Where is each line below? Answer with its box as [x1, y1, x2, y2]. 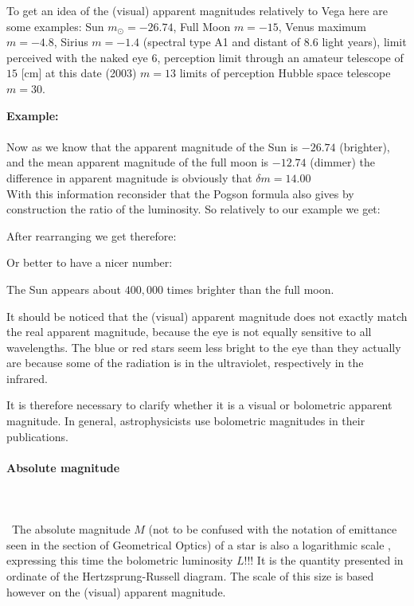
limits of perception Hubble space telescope [179, 65, 391, 81]
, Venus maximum [278, 18, 366, 34]
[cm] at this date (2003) [21, 65, 137, 81]
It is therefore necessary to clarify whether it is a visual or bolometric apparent [6, 397, 393, 413]
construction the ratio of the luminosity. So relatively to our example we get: [6, 201, 381, 217]
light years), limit [322, 33, 407, 50]
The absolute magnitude [11, 521, 131, 538]
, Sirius [53, 33, 88, 50]
